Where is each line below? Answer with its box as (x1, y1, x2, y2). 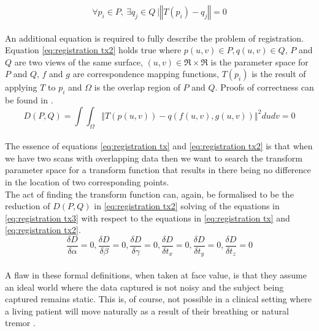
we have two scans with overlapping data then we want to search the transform (5, 151, 302, 164)
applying (5, 81, 37, 94)
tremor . (5, 316, 36, 329)
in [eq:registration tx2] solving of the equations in (94, 199, 280, 212)
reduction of (5, 199, 50, 212)
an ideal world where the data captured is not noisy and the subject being (5, 280, 284, 293)
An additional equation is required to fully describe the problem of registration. (5, 31, 304, 44)
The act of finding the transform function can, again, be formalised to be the (5, 187, 294, 200)
